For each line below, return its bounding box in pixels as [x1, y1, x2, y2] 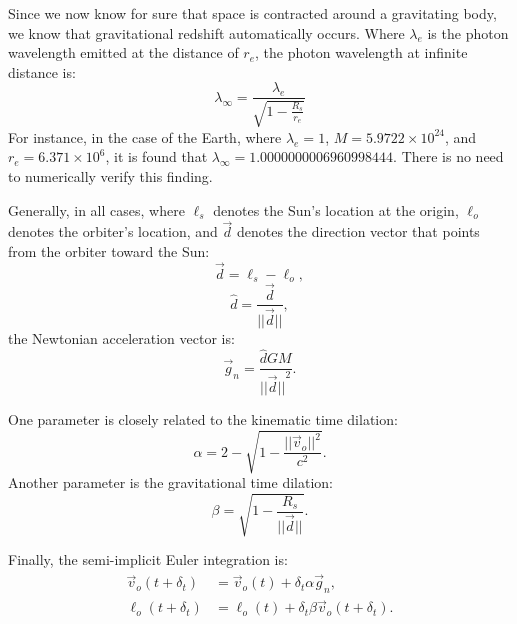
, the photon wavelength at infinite [255, 42, 468, 63]
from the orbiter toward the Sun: [8, 241, 210, 262]
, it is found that [105, 146, 208, 167]
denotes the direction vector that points [236, 221, 480, 242]
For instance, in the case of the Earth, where [8, 126, 282, 147]
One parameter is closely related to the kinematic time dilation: [8, 409, 398, 430]
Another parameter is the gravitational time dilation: [8, 472, 333, 493]
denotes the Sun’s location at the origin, [213, 199, 459, 220]
